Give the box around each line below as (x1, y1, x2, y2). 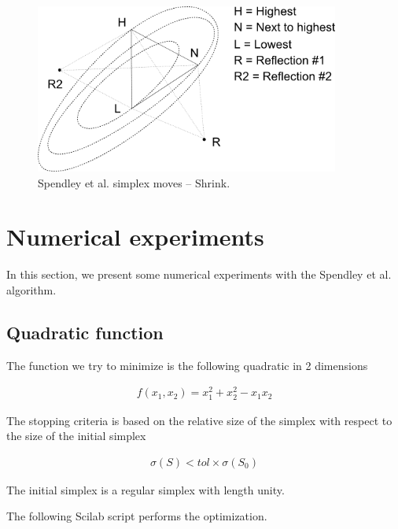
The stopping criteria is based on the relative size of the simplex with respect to (6, 412, 392, 428)
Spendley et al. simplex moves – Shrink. (38, 174, 230, 191)
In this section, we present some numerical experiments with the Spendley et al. (6, 266, 392, 283)
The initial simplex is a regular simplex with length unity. (6, 481, 285, 498)
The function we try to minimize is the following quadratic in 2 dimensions (6, 357, 368, 373)
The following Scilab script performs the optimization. (6, 508, 267, 524)
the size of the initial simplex (6, 427, 146, 444)
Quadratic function (6, 320, 164, 344)
